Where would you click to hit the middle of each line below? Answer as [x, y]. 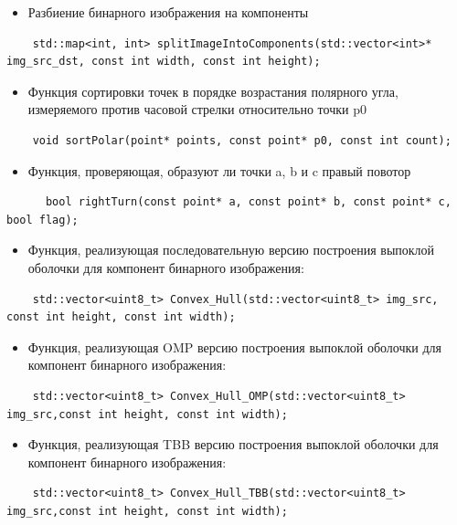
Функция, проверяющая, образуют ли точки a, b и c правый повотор [219, 170]
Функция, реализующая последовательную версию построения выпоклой [231, 250]
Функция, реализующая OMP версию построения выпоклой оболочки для [234, 346]
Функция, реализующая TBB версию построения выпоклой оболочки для [233, 444]
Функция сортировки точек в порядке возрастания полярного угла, [213, 91]
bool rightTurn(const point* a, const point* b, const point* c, [248, 202]
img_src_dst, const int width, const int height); [164, 62]
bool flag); [43, 220]
